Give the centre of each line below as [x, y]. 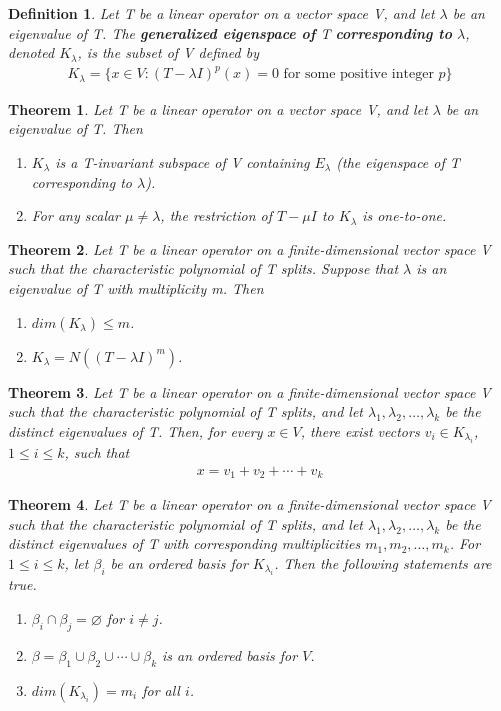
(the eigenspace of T [398, 161]
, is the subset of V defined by [168, 52]
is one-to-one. [404, 215]
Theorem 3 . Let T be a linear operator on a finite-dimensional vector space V [249, 391]
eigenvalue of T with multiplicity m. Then [136, 287]
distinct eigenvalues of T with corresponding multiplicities [184, 543]
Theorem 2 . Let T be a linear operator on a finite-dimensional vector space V [249, 248]
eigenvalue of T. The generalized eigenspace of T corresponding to [230, 32]
